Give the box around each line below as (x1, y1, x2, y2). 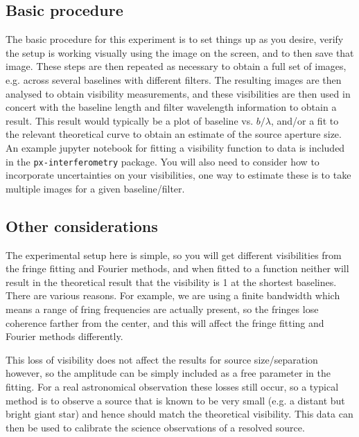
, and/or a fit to (270, 113, 339, 127)
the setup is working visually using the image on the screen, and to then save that (6, 45, 354, 60)
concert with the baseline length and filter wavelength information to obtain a (6, 100, 337, 114)
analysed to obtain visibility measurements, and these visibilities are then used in (6, 86, 351, 100)
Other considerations (6, 215, 158, 236)
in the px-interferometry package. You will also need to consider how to (6, 154, 319, 168)
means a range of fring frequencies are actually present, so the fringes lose (6, 301, 319, 316)
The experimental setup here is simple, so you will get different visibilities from (6, 247, 342, 262)
